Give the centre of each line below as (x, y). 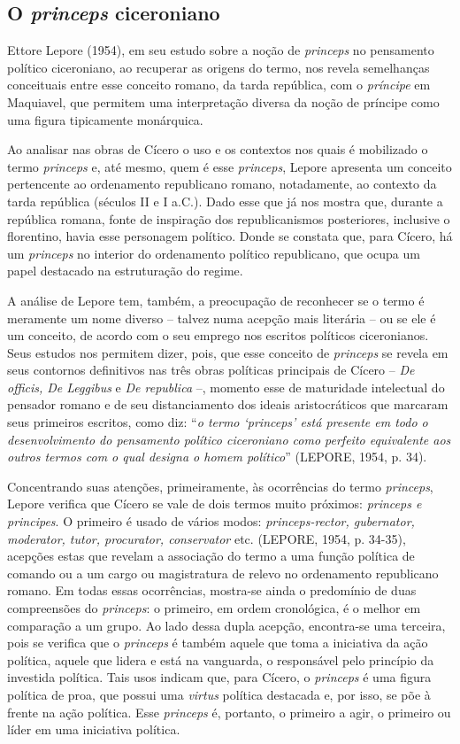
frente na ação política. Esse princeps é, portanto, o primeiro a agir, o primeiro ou (229, 712)
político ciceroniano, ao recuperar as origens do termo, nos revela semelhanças (218, 67)
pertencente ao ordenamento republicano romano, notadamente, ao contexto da (222, 184)
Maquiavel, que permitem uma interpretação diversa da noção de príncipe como (223, 101)
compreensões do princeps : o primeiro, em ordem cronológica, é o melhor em (214, 608)
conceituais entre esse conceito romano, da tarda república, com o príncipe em (219, 85)
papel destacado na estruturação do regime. (125, 271)
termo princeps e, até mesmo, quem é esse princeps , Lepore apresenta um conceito (230, 166)
